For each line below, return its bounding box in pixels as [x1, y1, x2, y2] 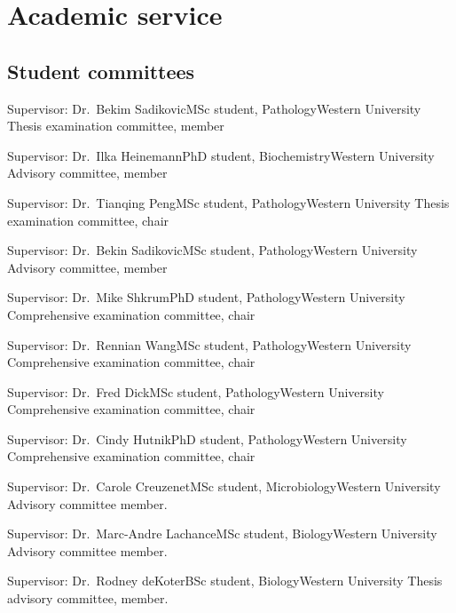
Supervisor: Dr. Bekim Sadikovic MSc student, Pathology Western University [7, 99, 421, 117]
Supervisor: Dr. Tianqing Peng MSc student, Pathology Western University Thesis [7, 193, 450, 211]
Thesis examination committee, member [7, 116, 224, 135]
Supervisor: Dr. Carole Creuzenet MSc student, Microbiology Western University [7, 477, 441, 496]
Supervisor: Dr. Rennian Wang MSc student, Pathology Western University [7, 335, 412, 354]
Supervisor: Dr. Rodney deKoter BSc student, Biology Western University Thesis [7, 571, 443, 590]
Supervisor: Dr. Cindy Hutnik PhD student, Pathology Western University [7, 429, 407, 448]
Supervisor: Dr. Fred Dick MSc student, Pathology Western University [7, 382, 384, 401]
